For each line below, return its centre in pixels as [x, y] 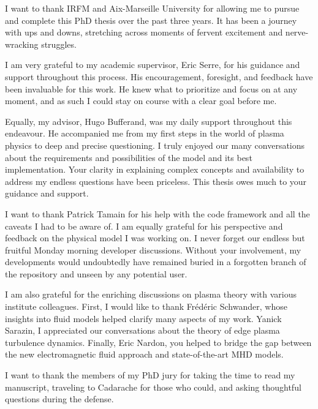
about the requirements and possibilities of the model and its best [129, 157]
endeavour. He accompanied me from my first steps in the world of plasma [145, 133]
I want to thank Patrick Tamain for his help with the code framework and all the [157, 213]
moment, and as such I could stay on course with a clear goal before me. [141, 101]
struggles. [59, 44]
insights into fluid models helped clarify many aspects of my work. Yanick [143, 318]
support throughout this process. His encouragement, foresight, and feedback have [159, 76]
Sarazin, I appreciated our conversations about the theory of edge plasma [142, 330]
